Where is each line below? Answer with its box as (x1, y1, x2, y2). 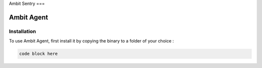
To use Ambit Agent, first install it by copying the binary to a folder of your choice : (9, 38, 174, 44)
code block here (19, 51, 58, 56)
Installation (9, 28, 36, 35)
